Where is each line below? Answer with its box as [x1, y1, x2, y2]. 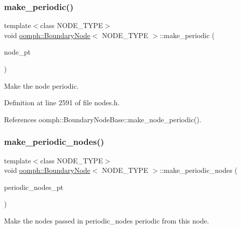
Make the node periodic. [4, 80, 79, 91]
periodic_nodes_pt [4, 181, 63, 192]
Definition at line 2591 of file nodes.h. [4, 97, 120, 108]
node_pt [4, 47, 31, 57]
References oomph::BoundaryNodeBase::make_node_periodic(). [4, 114, 201, 124]
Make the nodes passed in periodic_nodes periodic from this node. [4, 215, 209, 225]
